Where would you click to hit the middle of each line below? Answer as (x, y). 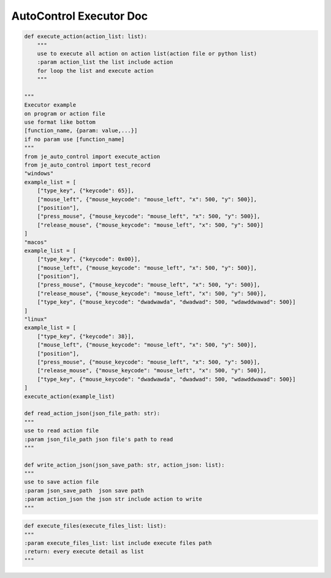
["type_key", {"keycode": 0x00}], (89, 259)
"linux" (36, 319)
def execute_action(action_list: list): (86, 36)
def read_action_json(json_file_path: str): (92, 414)
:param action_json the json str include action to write (113, 499)
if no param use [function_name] (74, 139)
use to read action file (62, 431)
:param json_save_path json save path (84, 490)
